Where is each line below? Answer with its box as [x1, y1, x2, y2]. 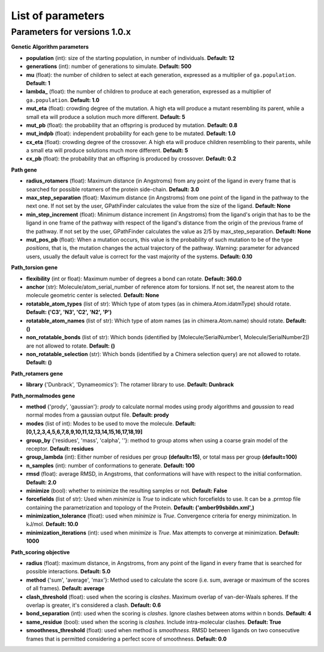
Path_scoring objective [11, 548, 70, 555]
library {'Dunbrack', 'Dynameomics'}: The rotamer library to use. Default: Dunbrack [26, 381, 234, 388]
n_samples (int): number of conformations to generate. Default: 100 [26, 462, 195, 469]
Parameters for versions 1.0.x [11, 26, 131, 37]
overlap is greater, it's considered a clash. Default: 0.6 [26, 602, 161, 609]
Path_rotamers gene [11, 370, 63, 377]
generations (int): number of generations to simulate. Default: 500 [26, 63, 192, 70]
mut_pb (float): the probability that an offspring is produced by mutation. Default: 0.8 [26, 121, 238, 128]
